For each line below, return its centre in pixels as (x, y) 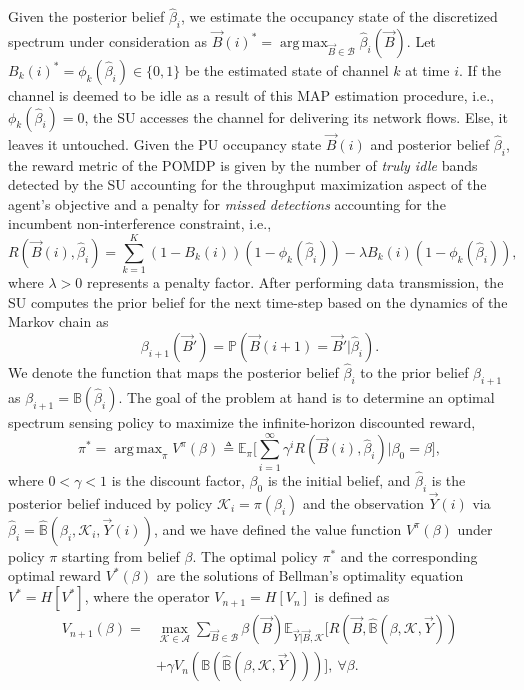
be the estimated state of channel (287, 70)
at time (427, 70)
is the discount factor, (178, 479)
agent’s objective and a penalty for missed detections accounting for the (227, 203)
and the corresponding (409, 555)
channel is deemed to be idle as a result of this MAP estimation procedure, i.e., (251, 95)
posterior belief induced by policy (110, 502)
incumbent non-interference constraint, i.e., (140, 223)
